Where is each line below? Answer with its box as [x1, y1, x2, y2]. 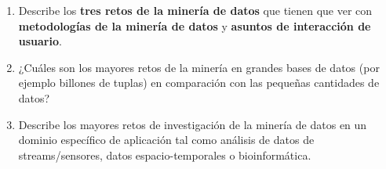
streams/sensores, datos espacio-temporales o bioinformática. [18, 146, 311, 163]
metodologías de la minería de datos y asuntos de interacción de [18, 17, 371, 34]
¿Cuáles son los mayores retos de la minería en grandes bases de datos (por [18, 59, 380, 75]
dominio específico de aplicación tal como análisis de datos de [18, 131, 315, 148]
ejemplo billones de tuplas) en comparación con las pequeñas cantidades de [18, 74, 380, 91]
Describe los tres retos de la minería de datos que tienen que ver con [18, 2, 373, 18]
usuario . [18, 33, 62, 49]
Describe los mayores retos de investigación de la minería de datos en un [18, 116, 367, 132]
